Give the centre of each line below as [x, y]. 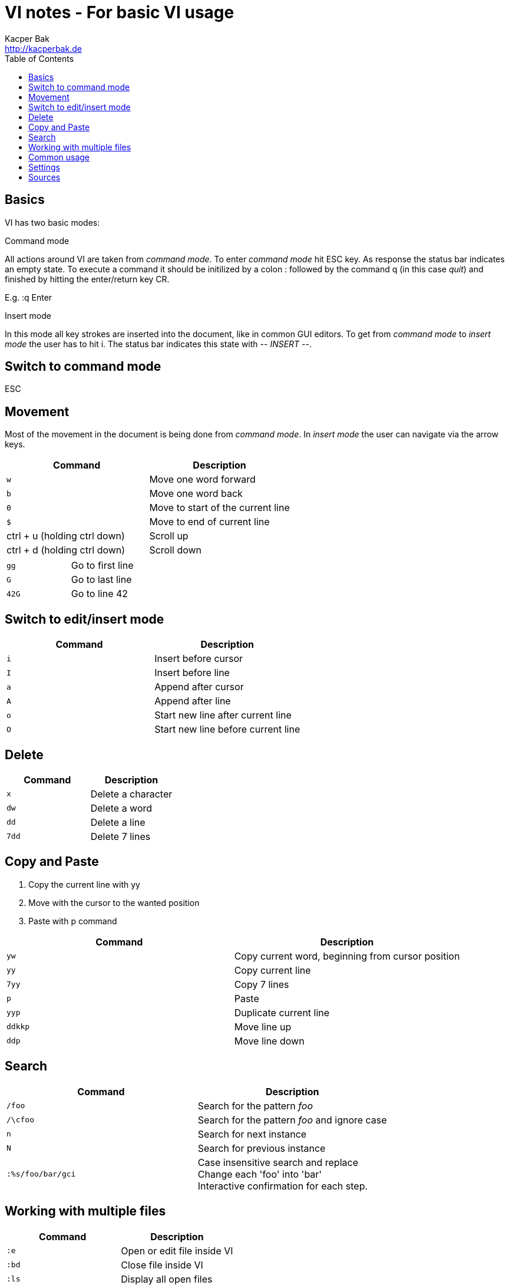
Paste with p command [73, 921]
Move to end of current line [209, 522]
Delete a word [121, 808]
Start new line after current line [223, 715]
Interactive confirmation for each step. [283, 1186]
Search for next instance [252, 1134]
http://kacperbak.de [43, 48]
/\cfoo [20, 1120]
